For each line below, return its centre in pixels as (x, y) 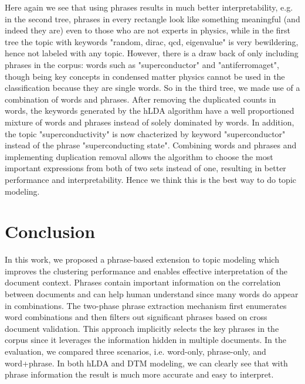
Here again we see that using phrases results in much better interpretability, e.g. (149, 7)
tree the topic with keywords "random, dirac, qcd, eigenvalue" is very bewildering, (152, 41)
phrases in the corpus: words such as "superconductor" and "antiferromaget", (142, 64)
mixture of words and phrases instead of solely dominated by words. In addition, (150, 122)
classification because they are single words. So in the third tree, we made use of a (152, 88)
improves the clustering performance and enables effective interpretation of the (146, 271)
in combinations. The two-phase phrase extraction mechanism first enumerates (146, 305)
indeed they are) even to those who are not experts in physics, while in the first (148, 30)
